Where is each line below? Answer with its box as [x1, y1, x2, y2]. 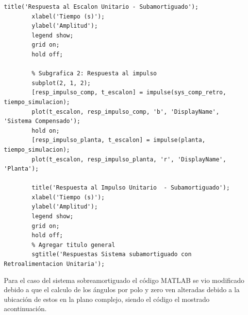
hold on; [32, 127, 60, 134]
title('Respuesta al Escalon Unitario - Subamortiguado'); [4, 3, 198, 10]
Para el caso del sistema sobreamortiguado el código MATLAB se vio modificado [4, 275, 245, 285]
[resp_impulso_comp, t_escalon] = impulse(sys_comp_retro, [32, 89, 227, 96]
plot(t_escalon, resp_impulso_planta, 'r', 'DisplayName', [32, 156, 227, 163]
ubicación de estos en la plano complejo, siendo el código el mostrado [4, 294, 210, 304]
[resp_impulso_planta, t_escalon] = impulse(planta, [32, 137, 206, 144]
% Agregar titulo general [32, 241, 116, 248]
